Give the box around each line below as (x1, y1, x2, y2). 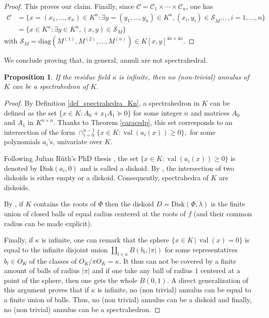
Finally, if (4, 235, 33, 245)
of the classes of (29, 255, 77, 266)
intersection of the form (4, 126, 75, 137)
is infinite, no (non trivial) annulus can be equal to (97, 284, 251, 295)
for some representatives (165, 244, 238, 254)
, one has (186, 1, 213, 11)
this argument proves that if (4, 284, 89, 295)
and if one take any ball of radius (92, 265, 193, 276)
